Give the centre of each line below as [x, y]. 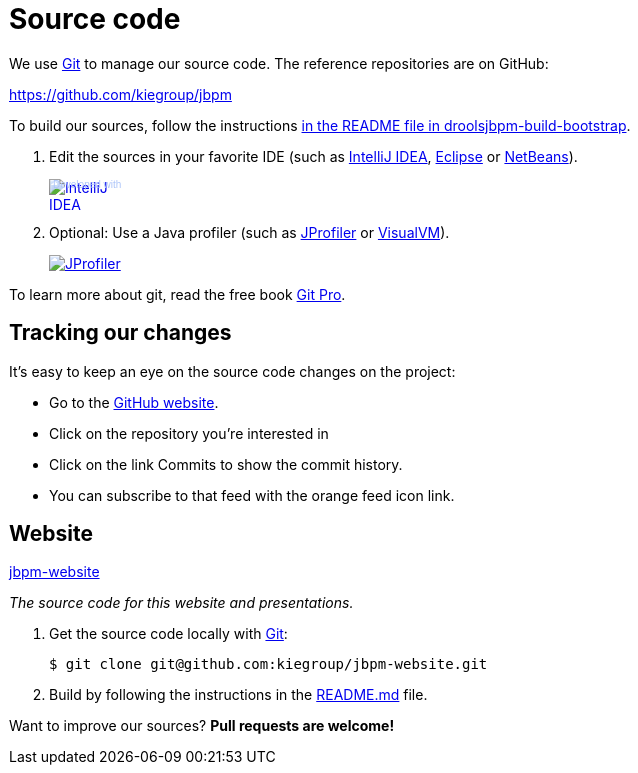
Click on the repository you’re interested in [189, 433]
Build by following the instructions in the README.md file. [238, 695]
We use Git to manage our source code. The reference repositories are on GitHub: [279, 63]
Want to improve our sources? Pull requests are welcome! [202, 726]
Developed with [87, 184]
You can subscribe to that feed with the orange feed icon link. [252, 495]
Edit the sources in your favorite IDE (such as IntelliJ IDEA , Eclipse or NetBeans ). [313, 156]
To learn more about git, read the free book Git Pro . [177, 294]
